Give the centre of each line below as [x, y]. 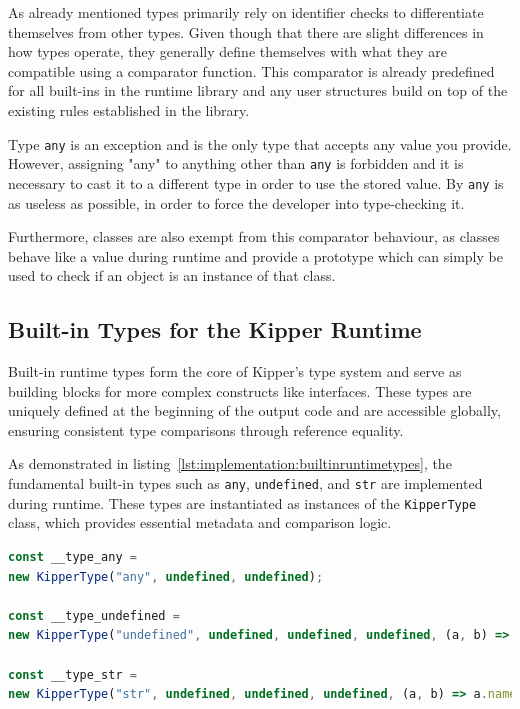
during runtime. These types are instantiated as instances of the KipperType [242, 502]
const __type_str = [72, 674]
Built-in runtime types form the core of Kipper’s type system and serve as [235, 371]
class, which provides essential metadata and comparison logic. [200, 522]
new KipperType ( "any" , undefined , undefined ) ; [166, 576]
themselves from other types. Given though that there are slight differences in [246, 31]
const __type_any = [72, 556]
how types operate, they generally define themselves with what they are [227, 51]
